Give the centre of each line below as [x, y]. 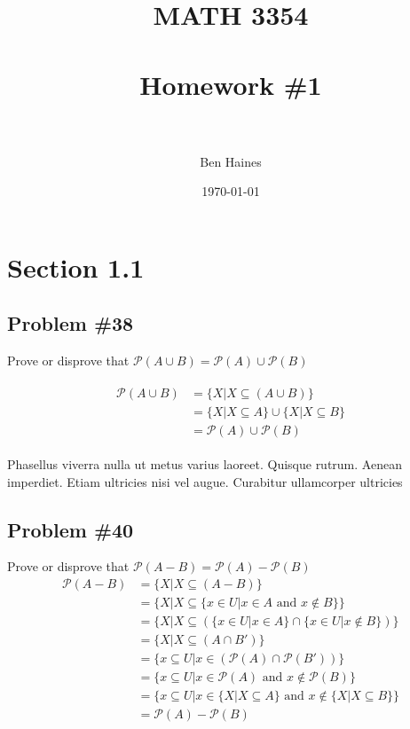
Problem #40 [71, 529]
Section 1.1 [76, 267]
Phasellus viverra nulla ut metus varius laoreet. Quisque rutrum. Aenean [205, 463]
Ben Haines [231, 161]
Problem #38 [71, 323]
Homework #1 [231, 84]
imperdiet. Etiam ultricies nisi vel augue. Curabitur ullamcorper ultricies [205, 481]
